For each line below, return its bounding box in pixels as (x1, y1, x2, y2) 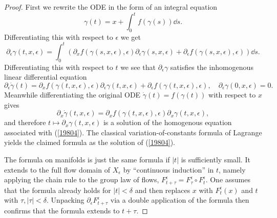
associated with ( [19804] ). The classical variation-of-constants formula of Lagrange (4, 127, 262, 137)
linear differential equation (4, 71, 87, 82)
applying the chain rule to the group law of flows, (4, 174, 159, 185)
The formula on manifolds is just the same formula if (4, 154, 170, 164)
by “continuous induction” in (123, 164, 214, 175)
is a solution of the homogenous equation (103, 117, 232, 128)
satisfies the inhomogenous (170, 61, 253, 72)
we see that (120, 61, 156, 72)
